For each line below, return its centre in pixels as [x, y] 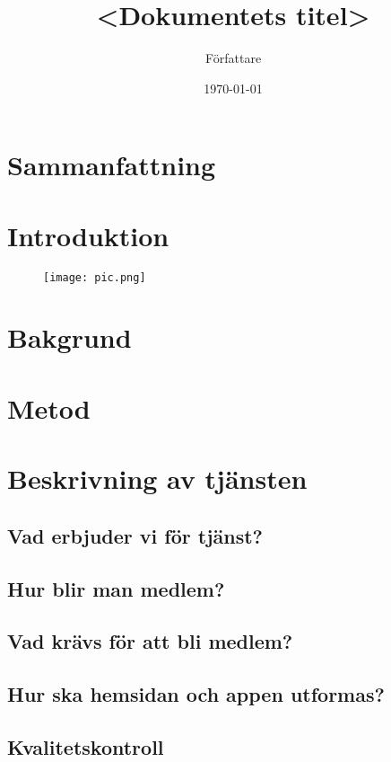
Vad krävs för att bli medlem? [150, 641]
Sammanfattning [112, 165]
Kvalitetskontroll [86, 746]
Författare [233, 58]
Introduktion [88, 235]
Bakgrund [70, 337]
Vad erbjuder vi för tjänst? [135, 535]
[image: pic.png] [95, 277]
